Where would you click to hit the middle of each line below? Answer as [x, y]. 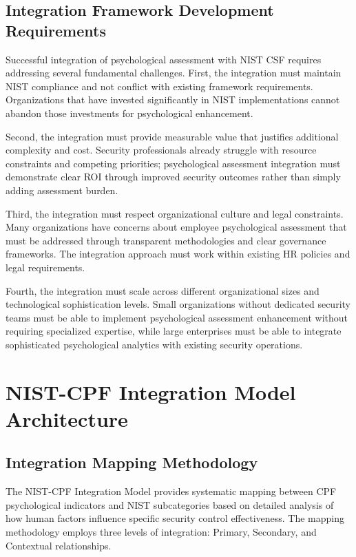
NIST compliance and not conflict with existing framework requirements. [159, 86]
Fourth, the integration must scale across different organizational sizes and [163, 290]
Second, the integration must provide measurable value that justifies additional [172, 136]
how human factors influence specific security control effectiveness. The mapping [175, 518]
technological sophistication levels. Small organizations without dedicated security [178, 304]
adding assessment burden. [62, 190]
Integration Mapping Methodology [132, 462]
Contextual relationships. [59, 545]
